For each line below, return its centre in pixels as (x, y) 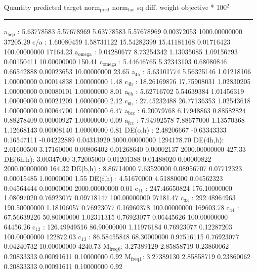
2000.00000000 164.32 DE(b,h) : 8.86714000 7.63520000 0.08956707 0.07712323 (123, 168)
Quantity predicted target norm (52, 7)
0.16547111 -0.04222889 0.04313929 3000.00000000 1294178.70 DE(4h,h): (114, 139)
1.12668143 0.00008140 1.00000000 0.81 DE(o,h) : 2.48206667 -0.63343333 (115, 129)
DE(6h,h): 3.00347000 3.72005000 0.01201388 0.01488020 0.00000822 (108, 159)
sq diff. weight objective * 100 (182, 7)
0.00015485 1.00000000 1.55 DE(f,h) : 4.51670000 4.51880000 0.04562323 (113, 178)
